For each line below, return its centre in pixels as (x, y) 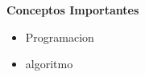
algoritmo (49, 64)
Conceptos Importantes (73, 10)
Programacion (60, 36)
